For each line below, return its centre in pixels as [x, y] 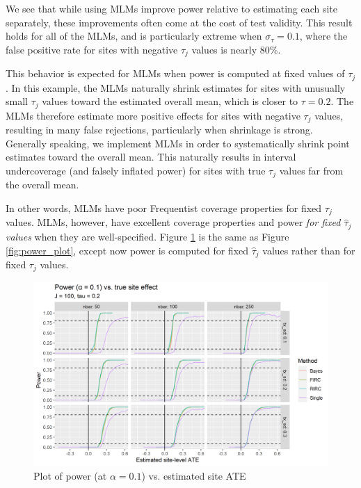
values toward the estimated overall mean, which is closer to [170, 101]
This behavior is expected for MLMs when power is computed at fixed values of [175, 73]
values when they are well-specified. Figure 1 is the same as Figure [147, 236]
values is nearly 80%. [236, 49]
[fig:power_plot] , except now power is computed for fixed [127, 250]
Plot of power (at [70, 475]
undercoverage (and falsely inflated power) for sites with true [136, 170]
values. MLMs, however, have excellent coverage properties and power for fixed [173, 222]
